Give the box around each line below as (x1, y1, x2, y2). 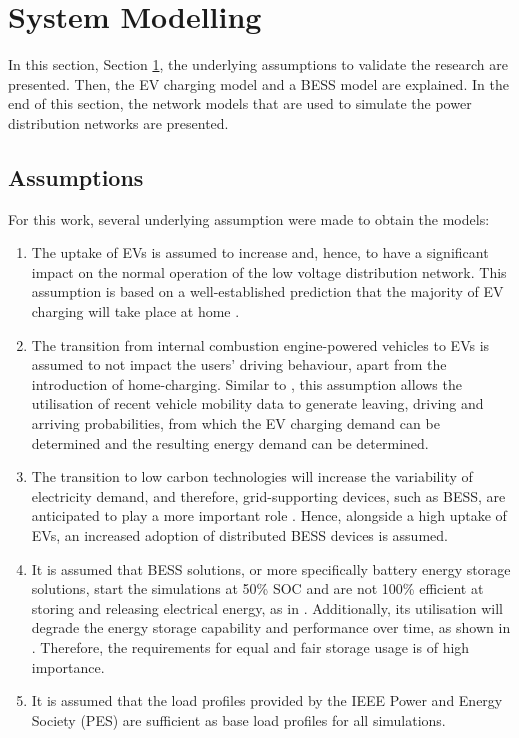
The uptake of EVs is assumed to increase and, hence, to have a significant (31, 242, 489, 263)
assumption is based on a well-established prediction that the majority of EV (31, 281, 504, 302)
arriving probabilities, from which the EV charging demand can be (31, 413, 440, 434)
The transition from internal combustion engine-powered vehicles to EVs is (31, 334, 490, 355)
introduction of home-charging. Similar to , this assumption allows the (31, 373, 462, 394)
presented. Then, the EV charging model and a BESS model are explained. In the (8, 73, 509, 94)
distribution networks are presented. (8, 112, 229, 133)
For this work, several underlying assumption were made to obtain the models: (8, 208, 490, 229)
